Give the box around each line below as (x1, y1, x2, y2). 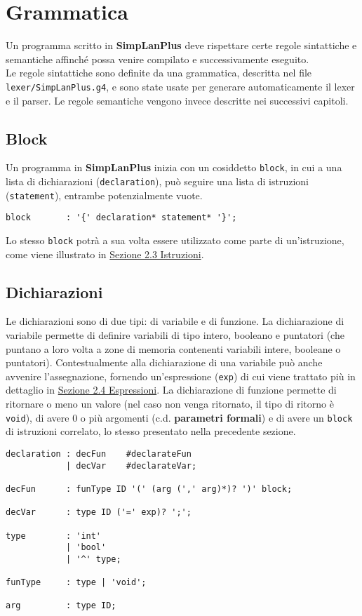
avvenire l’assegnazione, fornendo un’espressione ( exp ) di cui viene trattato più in (6, 368, 356, 383)
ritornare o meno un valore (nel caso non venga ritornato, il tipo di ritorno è (6, 396, 334, 411)
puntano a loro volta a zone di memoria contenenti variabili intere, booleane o (6, 341, 341, 356)
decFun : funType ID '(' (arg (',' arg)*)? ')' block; (6, 483, 293, 494)
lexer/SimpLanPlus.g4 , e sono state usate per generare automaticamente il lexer (6, 79, 355, 93)
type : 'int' (6, 530, 102, 541)
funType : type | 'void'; (6, 577, 147, 588)
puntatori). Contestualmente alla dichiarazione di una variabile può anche (6, 355, 323, 370)
